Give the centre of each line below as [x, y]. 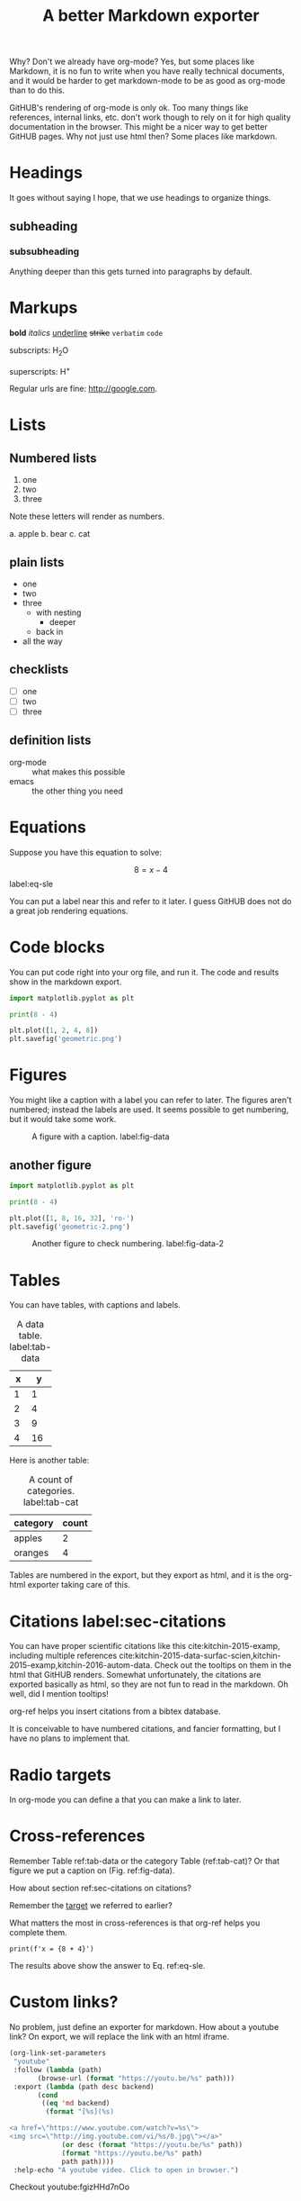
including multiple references [63, 1656]
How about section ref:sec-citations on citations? [100, 1889]
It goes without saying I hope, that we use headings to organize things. [140, 198]
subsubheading [44, 251]
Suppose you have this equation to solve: [85, 852]
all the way [42, 641]
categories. [50, 1491]
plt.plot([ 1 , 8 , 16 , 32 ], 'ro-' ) [72, 1218]
